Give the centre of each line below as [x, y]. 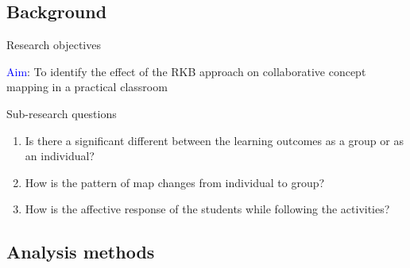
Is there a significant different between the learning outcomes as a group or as [214, 140]
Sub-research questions [62, 113]
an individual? [60, 156]
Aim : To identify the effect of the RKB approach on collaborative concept [186, 71]
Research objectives [54, 45]
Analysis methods [81, 252]
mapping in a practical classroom [87, 87]
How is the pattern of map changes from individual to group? [175, 182]
